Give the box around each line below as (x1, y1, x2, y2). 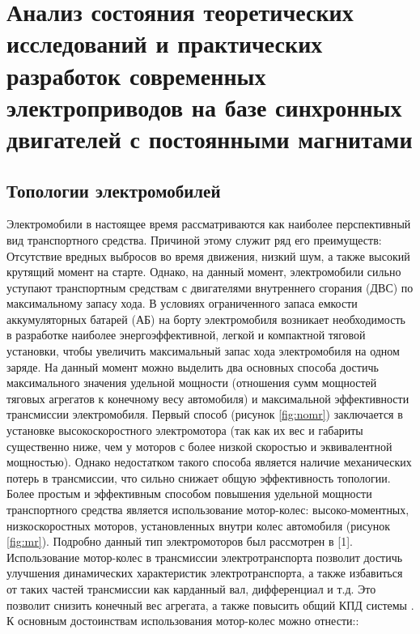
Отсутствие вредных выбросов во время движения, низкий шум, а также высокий (6, 247, 410, 264)
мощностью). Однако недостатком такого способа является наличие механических (6, 453, 412, 470)
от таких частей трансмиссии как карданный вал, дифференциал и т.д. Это (6, 580, 376, 597)
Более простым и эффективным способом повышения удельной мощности (6, 485, 372, 502)
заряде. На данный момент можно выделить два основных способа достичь (6, 358, 379, 375)
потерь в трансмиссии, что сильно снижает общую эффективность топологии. (6, 469, 391, 486)
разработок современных (6, 58, 266, 91)
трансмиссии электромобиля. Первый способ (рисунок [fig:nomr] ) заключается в (6, 406, 403, 423)
